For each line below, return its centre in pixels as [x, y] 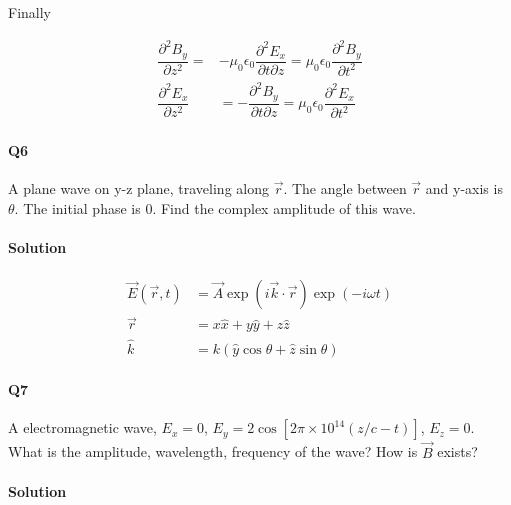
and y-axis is [464, 188]
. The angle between [345, 188]
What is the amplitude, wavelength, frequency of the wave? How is [213, 451]
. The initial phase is [77, 207]
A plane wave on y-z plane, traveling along [138, 188]
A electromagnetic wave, [82, 427]
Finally [29, 12]
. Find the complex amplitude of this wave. [284, 207]
